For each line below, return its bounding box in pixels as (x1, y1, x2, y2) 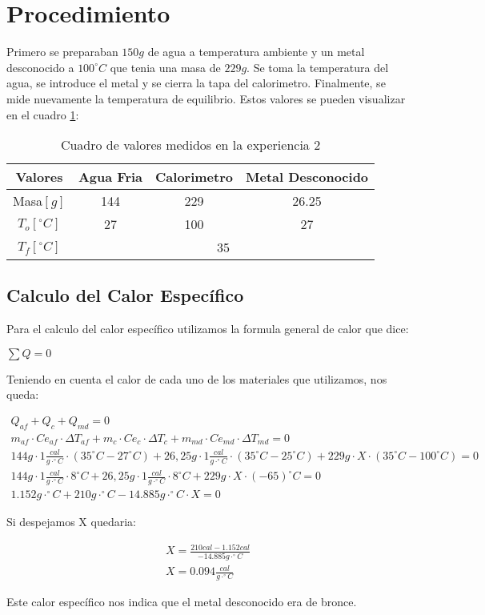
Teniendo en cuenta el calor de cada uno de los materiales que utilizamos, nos (6, 370, 387, 387)
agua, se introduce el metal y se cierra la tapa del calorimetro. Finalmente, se (6, 74, 386, 91)
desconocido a (6, 58, 74, 75)
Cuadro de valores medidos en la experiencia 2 (60, 135, 321, 155)
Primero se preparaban (6, 43, 118, 60)
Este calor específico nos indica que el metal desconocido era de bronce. (6, 593, 357, 609)
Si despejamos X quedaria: (6, 513, 136, 530)
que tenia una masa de (110, 58, 221, 75)
